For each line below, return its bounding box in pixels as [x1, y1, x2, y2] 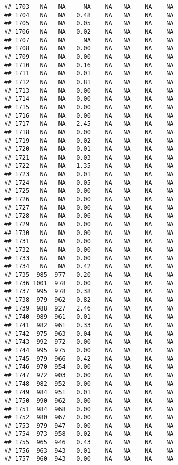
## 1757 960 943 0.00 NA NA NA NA [4, 455, 174, 463]
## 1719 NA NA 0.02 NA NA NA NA [4, 137, 174, 144]
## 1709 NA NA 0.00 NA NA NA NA [4, 53, 174, 60]
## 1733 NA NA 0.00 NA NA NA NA [4, 254, 174, 262]
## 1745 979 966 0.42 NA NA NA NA [4, 355, 174, 362]
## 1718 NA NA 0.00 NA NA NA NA [4, 128, 174, 136]
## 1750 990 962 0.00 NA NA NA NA [4, 397, 174, 404]
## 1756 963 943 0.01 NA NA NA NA [4, 447, 174, 454]
